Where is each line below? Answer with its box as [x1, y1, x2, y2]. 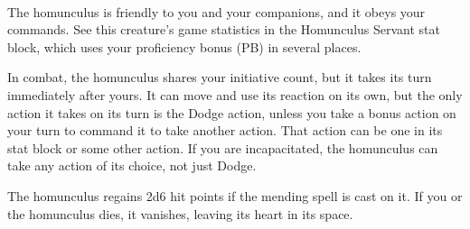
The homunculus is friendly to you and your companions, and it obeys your [7, 2, 426, 21]
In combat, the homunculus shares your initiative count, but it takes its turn [7, 68, 432, 87]
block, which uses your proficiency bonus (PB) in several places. [7, 37, 362, 56]
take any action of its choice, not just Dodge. [7, 156, 257, 175]
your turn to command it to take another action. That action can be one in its [7, 121, 443, 140]
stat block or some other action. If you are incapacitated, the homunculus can [7, 138, 438, 157]
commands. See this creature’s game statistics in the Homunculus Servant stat [7, 20, 441, 39]
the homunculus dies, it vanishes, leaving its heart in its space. [7, 204, 353, 223]
